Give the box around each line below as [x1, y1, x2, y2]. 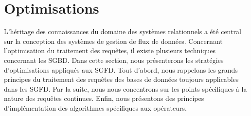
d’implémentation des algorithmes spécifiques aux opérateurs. [4, 102, 187, 113]
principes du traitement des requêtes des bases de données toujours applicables [4, 74, 239, 84]
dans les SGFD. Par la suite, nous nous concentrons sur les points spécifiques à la [4, 83, 247, 94]
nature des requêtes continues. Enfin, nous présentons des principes [4, 93, 204, 103]
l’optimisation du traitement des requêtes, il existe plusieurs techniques [4, 45, 216, 56]
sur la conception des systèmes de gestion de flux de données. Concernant [4, 36, 223, 46]
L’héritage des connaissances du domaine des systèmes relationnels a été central [4, 26, 241, 37]
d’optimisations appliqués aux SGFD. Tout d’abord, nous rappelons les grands [4, 64, 238, 75]
